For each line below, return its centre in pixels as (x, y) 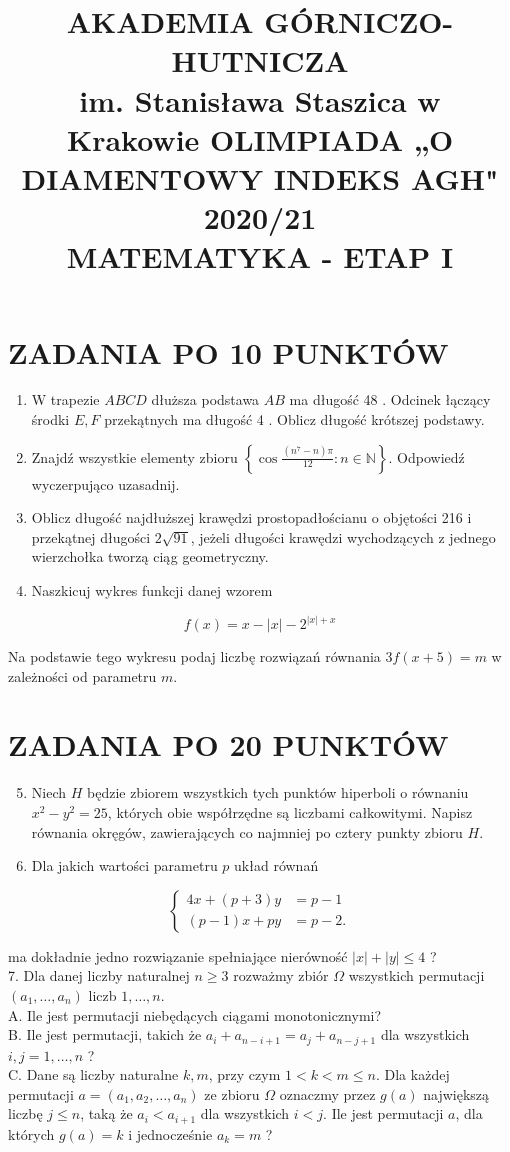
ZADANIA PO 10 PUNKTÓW (228, 351)
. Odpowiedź (426, 456)
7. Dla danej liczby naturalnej (99, 975)
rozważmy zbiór (281, 975)
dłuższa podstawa (205, 399)
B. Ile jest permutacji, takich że (105, 1034)
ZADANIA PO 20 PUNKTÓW (228, 744)
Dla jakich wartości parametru (124, 865)
